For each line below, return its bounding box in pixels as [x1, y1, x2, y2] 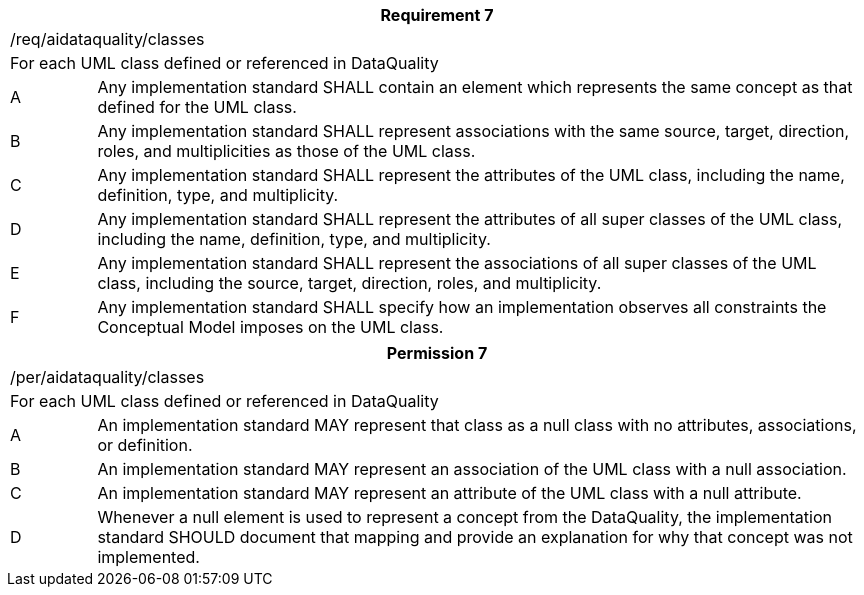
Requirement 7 [380, 5, 494, 25]
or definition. [97, 435, 193, 455]
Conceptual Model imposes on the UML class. [97, 317, 444, 337]
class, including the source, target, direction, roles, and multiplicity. [97, 273, 602, 293]
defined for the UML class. [97, 97, 297, 117]
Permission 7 [386, 343, 488, 363]
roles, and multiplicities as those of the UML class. [97, 141, 476, 161]
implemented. [97, 547, 200, 567]
